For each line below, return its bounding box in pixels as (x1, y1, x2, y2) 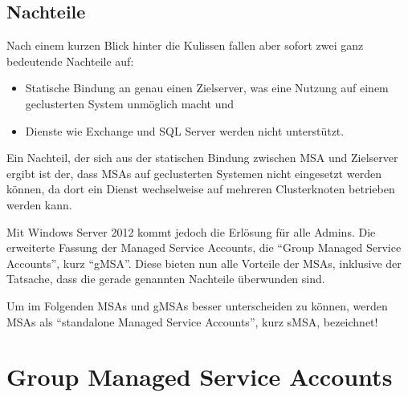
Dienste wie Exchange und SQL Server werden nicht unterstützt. (25, 122, 345, 139)
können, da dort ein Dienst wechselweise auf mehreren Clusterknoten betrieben (6, 180, 395, 197)
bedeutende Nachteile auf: (6, 52, 134, 69)
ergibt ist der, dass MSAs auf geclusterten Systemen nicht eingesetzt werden (6, 164, 381, 181)
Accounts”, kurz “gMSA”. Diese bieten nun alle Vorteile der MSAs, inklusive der (6, 254, 402, 271)
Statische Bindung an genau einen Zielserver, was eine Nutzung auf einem (25, 79, 389, 96)
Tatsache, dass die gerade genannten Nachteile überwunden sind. (6, 270, 325, 287)
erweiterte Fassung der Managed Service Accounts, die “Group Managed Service (6, 239, 402, 256)
